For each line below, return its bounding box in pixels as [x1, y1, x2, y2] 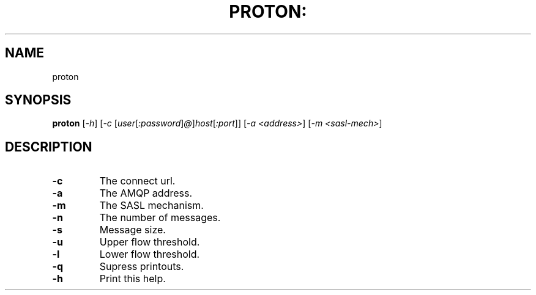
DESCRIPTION [5, 139, 92, 155]
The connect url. [99, 175, 176, 188]
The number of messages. [99, 211, 221, 224]
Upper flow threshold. [99, 236, 200, 249]
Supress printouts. [99, 260, 184, 273]
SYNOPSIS [5, 92, 72, 108]
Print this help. [99, 272, 166, 285]
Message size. [99, 224, 166, 236]
